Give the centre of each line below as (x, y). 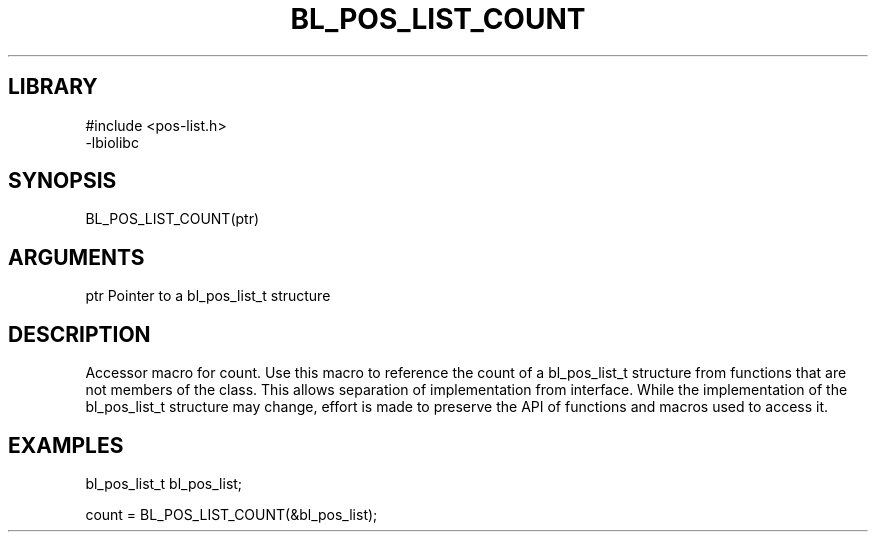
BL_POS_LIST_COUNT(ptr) (172, 219)
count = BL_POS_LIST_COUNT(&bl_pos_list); (231, 514)
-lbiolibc (112, 142)
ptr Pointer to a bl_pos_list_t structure (208, 296)
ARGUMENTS (76, 257)
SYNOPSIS (62, 181)
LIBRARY (53, 87)
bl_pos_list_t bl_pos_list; (164, 483)
